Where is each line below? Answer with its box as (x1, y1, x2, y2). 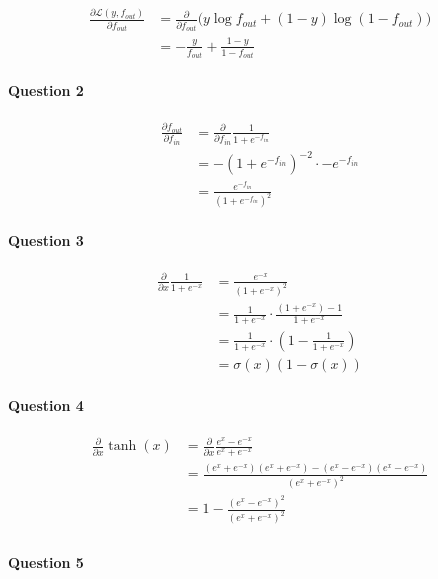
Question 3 (8, 230, 84, 251)
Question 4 (8, 394, 84, 415)
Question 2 (8, 79, 84, 100)
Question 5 (8, 551, 84, 572)
